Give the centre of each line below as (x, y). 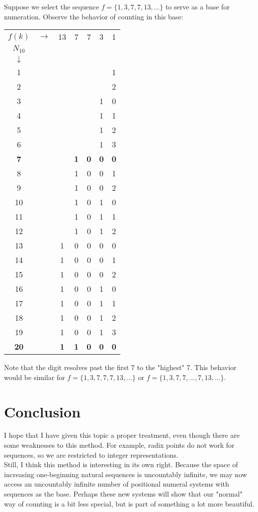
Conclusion (43, 411)
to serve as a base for (197, 6)
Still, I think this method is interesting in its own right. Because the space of (121, 464)
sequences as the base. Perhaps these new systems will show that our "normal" (123, 494)
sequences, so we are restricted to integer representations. (91, 454)
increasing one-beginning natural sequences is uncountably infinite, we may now (126, 474)
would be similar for (35, 377)
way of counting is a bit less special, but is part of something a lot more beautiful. (129, 503)
